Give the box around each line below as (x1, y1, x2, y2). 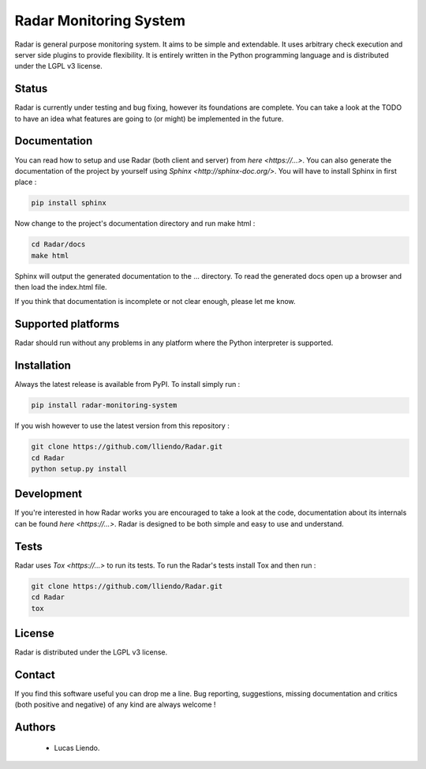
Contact (14, 668, 55, 681)
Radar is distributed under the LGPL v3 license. (14, 647, 168, 657)
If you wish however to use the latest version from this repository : (14, 421, 230, 430)
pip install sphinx (31, 198, 106, 208)
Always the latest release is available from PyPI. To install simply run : (14, 380, 241, 389)
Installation (14, 359, 71, 373)
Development (14, 487, 83, 501)
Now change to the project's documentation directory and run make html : (14, 219, 256, 228)
